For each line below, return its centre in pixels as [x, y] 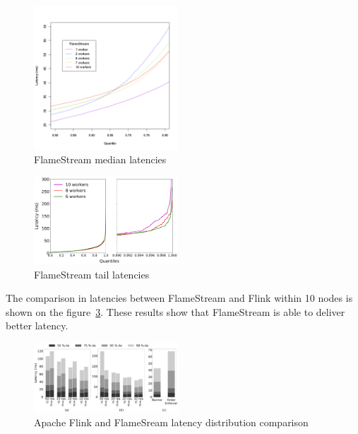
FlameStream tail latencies [92, 274]
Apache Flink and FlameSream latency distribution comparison [171, 422]
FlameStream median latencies [100, 159]
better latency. [37, 325]
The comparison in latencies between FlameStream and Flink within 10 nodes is [179, 298]
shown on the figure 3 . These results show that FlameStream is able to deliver [175, 311]
